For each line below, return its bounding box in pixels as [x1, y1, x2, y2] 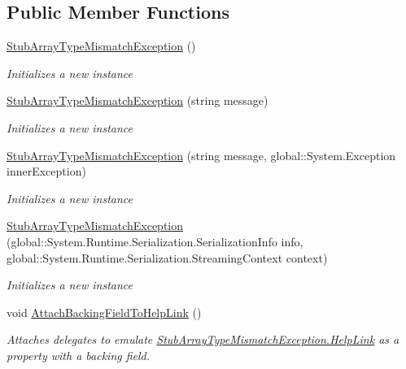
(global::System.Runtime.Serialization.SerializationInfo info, [7, 232, 303, 250]
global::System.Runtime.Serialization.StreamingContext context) [7, 249, 328, 266]
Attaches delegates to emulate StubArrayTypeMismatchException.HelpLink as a [7, 331, 399, 348]
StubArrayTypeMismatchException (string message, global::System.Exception [7, 146, 396, 163]
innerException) [7, 163, 86, 180]
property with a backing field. [7, 346, 151, 363]
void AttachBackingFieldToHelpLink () [7, 303, 202, 320]
